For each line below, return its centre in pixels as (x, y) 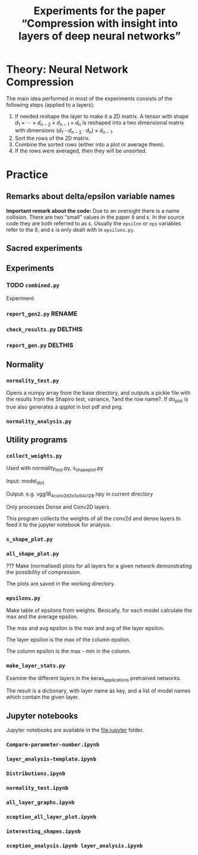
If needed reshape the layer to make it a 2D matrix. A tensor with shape (102, 116)
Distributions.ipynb (36, 774)
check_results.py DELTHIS (44, 329)
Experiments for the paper (100, 11)
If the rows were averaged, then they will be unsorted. (81, 151)
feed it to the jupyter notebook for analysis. (59, 524)
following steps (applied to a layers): (50, 104)
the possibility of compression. (44, 572)
